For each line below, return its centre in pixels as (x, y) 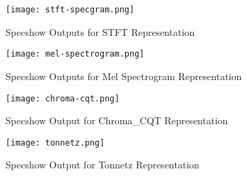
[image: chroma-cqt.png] (63, 98)
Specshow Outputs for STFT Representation (100, 31)
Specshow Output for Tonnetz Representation (103, 165)
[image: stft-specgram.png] (70, 10)
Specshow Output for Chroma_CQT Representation (117, 120)
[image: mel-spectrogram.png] (75, 54)
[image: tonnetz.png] (55, 143)
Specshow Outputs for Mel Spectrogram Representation (124, 76)
